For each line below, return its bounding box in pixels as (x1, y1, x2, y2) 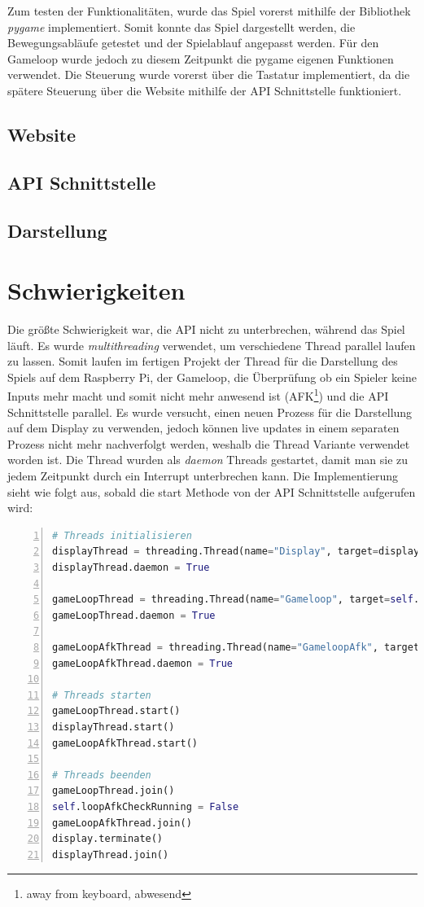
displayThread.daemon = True (52, 562, 210, 573)
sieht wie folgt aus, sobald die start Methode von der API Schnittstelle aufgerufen (7, 483, 416, 500)
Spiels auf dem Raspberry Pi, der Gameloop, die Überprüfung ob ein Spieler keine (7, 368, 417, 385)
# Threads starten (52, 689, 151, 701)
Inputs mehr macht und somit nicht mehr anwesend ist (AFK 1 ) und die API (7, 385, 389, 405)
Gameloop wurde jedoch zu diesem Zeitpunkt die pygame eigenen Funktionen (7, 50, 394, 67)
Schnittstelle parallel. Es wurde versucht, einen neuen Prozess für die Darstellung (7, 403, 413, 420)
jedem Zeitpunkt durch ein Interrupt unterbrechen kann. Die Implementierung (7, 467, 398, 484)
